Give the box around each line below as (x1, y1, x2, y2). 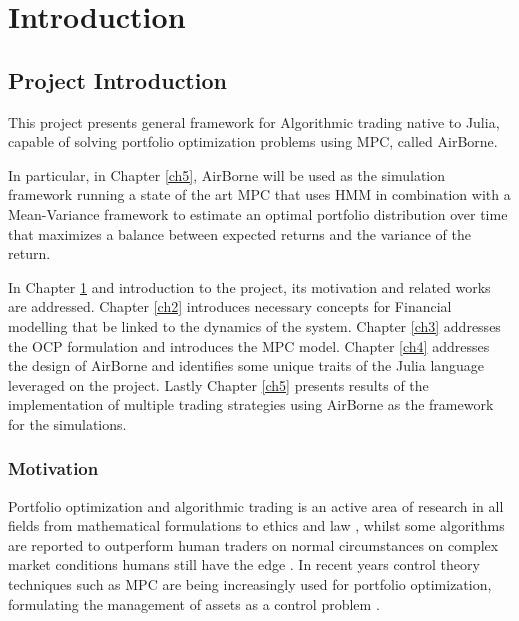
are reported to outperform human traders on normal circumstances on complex (8, 534, 499, 555)
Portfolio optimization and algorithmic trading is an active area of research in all (8, 495, 504, 516)
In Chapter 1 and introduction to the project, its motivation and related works (8, 276, 491, 297)
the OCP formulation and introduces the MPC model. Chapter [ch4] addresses (8, 335, 490, 356)
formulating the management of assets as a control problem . (8, 593, 380, 614)
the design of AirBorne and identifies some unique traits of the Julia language (8, 355, 485, 376)
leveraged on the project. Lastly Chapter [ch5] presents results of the (8, 374, 429, 395)
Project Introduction (8, 64, 227, 95)
